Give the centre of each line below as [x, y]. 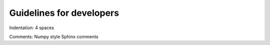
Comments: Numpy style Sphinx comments [54, 37]
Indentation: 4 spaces [32, 28]
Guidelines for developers [64, 13]
